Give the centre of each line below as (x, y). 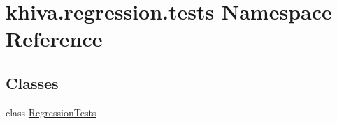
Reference (54, 39)
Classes (32, 83)
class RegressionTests (51, 112)
